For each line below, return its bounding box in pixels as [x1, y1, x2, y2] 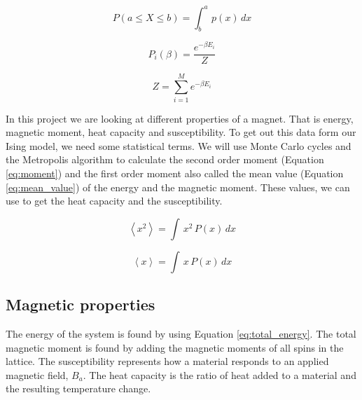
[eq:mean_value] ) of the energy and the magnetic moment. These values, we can [6, 179, 350, 194]
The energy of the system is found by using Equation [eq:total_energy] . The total [6, 326, 356, 340]
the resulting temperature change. [6, 381, 151, 396]
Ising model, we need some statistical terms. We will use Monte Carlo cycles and [6, 138, 351, 153]
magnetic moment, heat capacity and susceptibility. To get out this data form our [6, 125, 356, 139]
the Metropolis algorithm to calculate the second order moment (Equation [6, 152, 324, 167]
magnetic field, [6, 367, 69, 382]
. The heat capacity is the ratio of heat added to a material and [83, 367, 356, 382]
